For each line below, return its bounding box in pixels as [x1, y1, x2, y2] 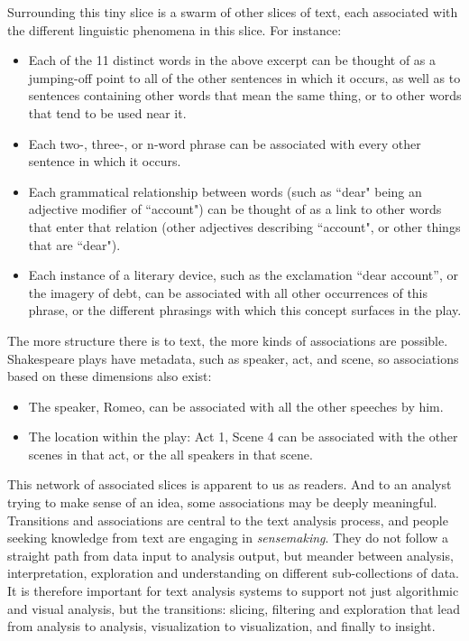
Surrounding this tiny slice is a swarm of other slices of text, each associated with [7, 3, 458, 21]
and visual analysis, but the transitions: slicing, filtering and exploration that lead [7, 599, 460, 618]
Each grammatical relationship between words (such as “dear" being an [28, 181, 422, 200]
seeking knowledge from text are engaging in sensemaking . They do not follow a [7, 528, 448, 547]
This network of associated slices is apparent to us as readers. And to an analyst [7, 475, 452, 494]
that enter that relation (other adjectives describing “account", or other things [28, 217, 461, 236]
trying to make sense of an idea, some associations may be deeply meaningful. [7, 493, 437, 512]
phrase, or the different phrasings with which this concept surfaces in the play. [28, 301, 462, 320]
